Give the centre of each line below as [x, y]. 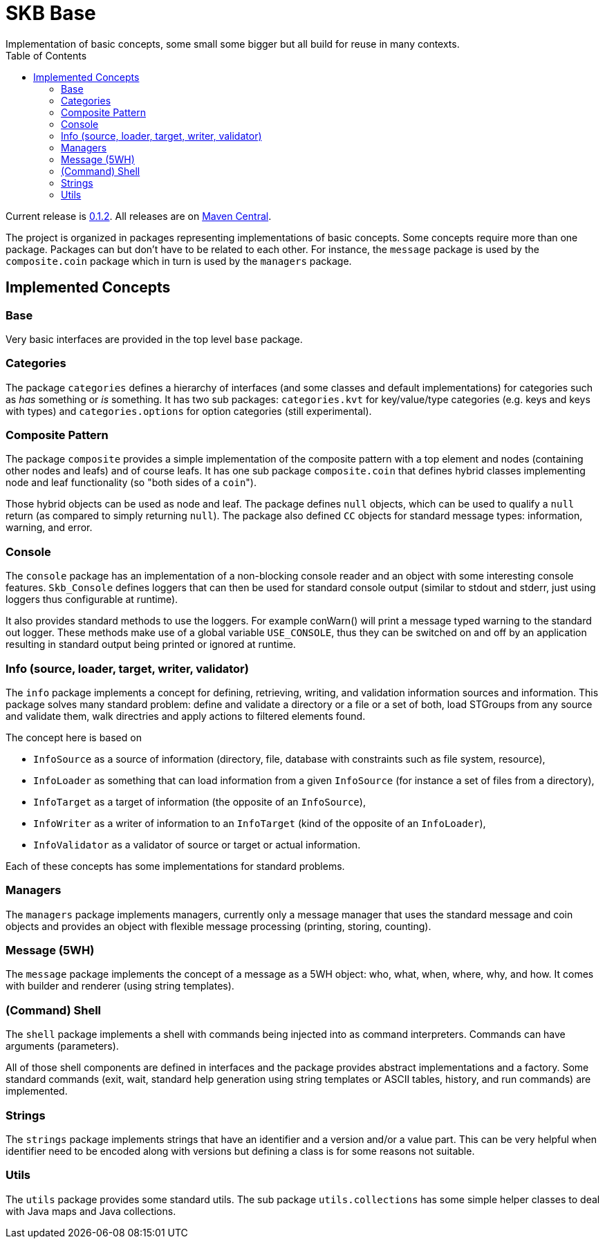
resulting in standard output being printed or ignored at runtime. [151, 644]
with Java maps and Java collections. [91, 1211]
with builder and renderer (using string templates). [120, 986]
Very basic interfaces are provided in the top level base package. [154, 339]
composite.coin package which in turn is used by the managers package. [179, 261]
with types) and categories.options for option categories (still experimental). [189, 411]
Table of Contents [46, 55]
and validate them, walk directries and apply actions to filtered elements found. [186, 716]
